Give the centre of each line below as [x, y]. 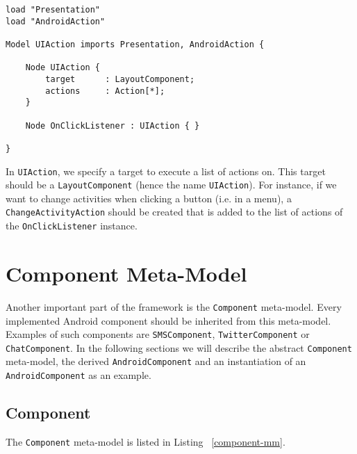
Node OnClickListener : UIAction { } [113, 125]
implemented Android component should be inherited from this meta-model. [168, 320]
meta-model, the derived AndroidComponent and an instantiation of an [156, 361]
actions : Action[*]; [105, 91]
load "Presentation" [53, 10]
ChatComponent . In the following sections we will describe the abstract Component [179, 347]
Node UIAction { [63, 68]
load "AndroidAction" [56, 21]
